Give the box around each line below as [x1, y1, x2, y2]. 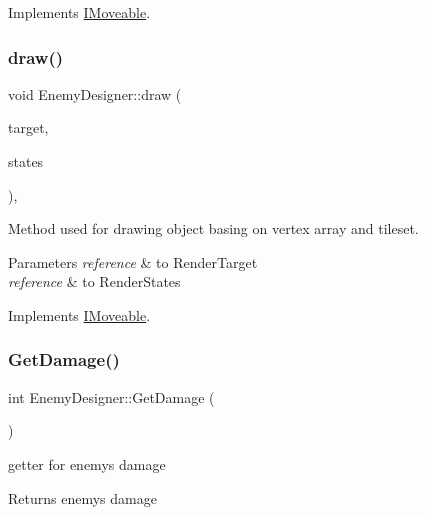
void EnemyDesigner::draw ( [8, 83, 182, 104]
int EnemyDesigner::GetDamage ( [8, 386, 215, 407]
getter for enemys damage [8, 453, 166, 474]
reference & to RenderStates [8, 271, 181, 292]
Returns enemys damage [8, 487, 157, 508]
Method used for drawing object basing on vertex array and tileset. [8, 218, 419, 239]
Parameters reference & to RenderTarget [8, 251, 258, 272]
